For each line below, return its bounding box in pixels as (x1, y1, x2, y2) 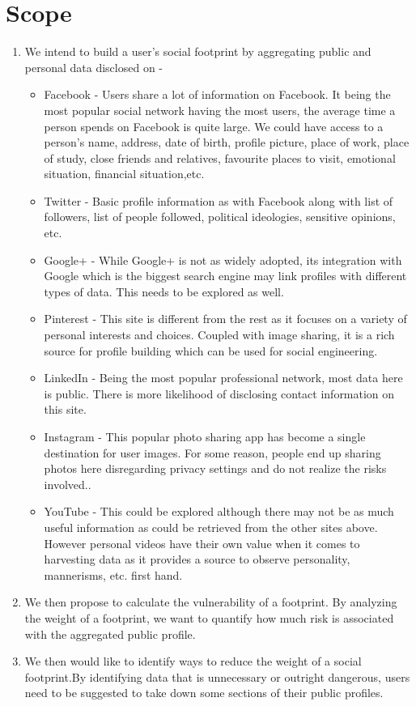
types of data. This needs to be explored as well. (44, 283, 284, 300)
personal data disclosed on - (24, 58, 163, 75)
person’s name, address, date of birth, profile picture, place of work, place (44, 134, 410, 151)
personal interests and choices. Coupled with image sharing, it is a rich (44, 326, 395, 343)
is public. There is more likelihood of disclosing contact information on (44, 385, 395, 402)
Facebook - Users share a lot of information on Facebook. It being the (44, 86, 391, 103)
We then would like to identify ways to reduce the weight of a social (24, 653, 362, 670)
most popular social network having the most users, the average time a (44, 101, 396, 118)
